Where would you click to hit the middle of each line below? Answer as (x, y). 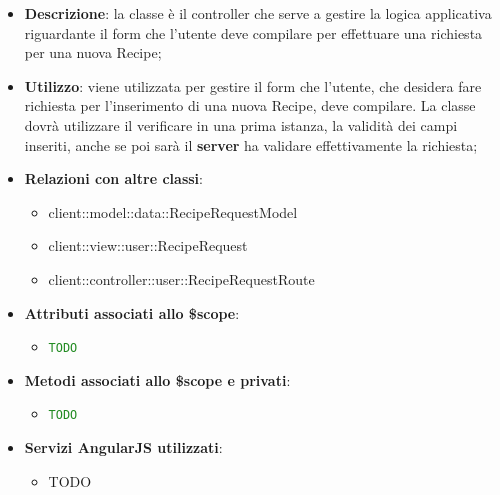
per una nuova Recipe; (93, 52)
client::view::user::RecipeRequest (148, 245)
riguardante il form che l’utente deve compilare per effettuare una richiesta (253, 32)
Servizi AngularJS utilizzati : (123, 447)
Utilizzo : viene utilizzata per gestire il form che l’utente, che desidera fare (253, 85)
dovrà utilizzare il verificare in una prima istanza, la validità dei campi (241, 124)
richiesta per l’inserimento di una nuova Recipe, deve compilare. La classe (250, 105)
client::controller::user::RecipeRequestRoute (181, 278)
